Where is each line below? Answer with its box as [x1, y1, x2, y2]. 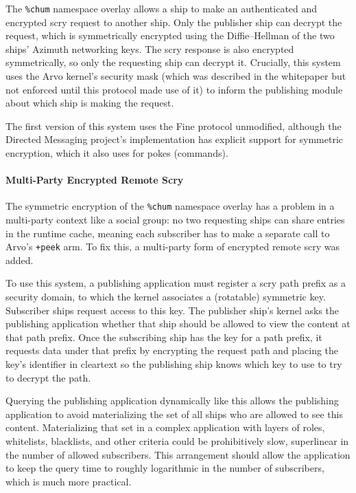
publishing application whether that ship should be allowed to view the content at [5, 316, 351, 331]
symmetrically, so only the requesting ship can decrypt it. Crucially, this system [5, 55, 341, 69]
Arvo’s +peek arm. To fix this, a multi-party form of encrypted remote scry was [5, 239, 340, 254]
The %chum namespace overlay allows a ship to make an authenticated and [5, 1, 318, 15]
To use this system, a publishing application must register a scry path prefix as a [5, 276, 346, 290]
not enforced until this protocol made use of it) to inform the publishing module [5, 82, 343, 96]
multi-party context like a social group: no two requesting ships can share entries [5, 212, 345, 227]
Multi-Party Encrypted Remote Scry [5, 173, 184, 187]
